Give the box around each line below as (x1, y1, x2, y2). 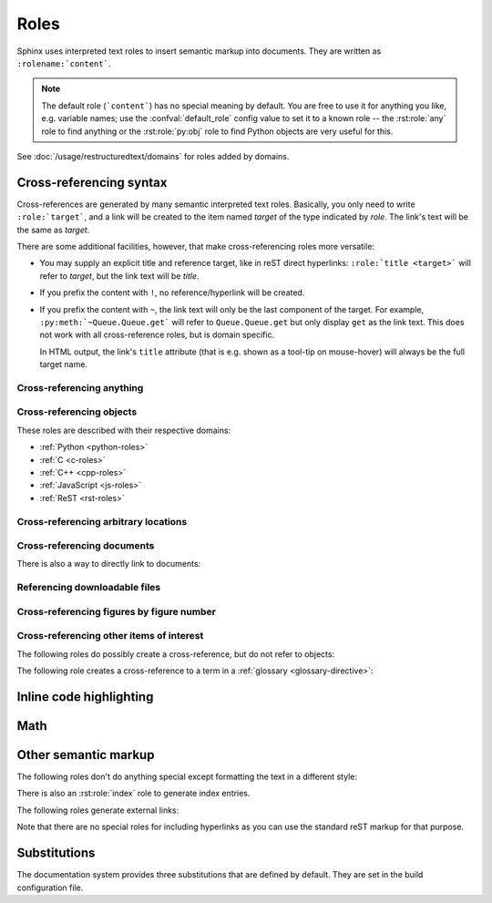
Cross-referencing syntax (16, 174, 168, 190)
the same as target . (16, 224, 90, 235)
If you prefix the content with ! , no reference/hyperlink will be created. (39, 287, 305, 298)
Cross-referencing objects (16, 405, 138, 418)
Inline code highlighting (16, 689, 154, 704)
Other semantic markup (16, 747, 155, 763)
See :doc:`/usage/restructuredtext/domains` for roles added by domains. (16, 150, 290, 161)
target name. (39, 359, 88, 370)
